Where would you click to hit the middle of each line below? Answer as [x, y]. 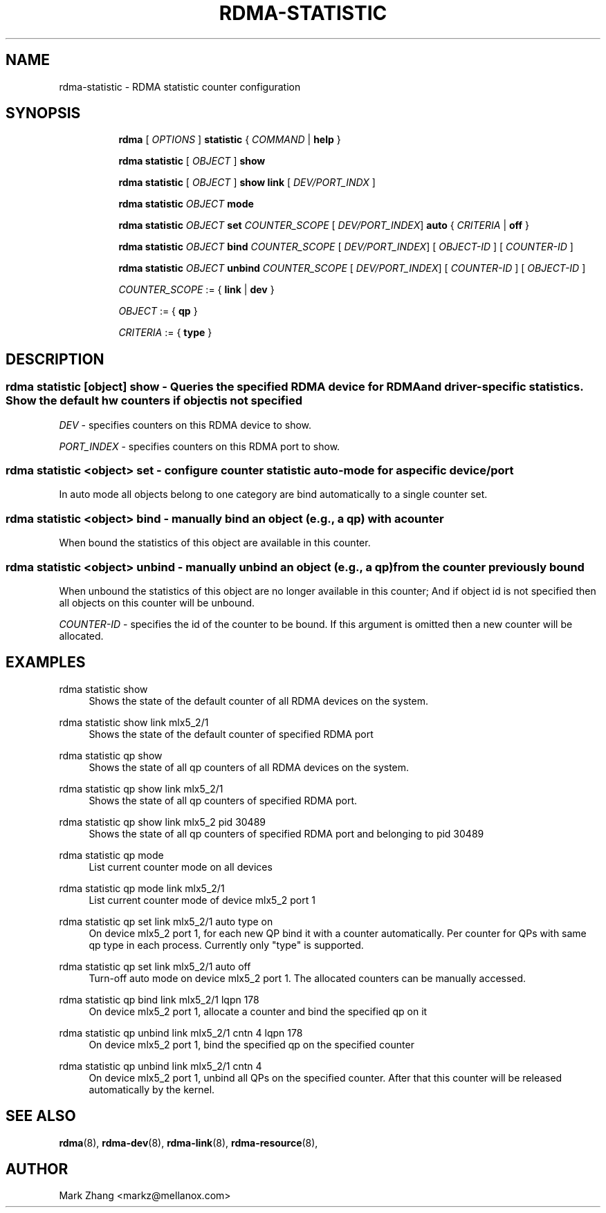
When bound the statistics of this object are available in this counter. [215, 543]
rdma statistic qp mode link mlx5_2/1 [142, 888]
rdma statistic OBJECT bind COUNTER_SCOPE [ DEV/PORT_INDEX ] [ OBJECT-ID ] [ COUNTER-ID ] [346, 247]
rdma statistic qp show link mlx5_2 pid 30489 [162, 822]
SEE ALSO [41, 1116]
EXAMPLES [46, 663]
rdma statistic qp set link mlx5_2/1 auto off [155, 966]
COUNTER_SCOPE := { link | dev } [196, 290]
